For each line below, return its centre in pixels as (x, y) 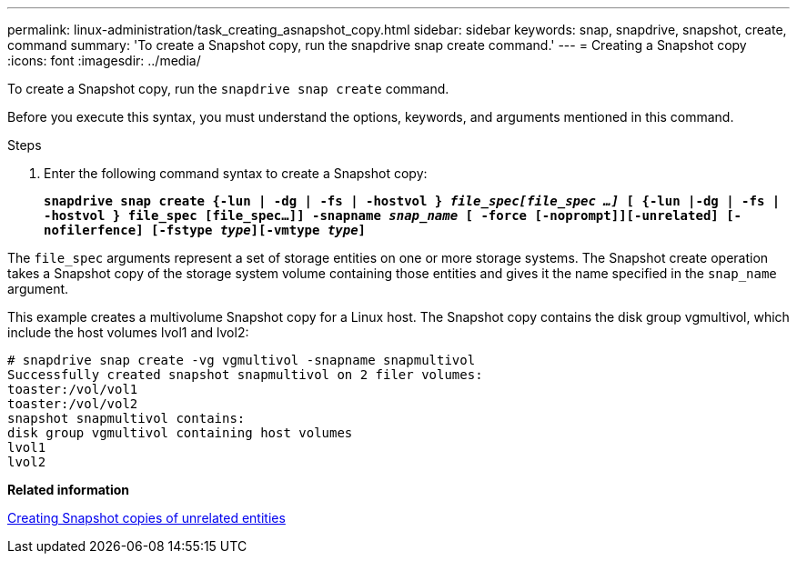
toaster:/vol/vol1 (73, 389)
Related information (69, 490)
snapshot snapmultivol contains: (126, 418)
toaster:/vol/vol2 (73, 404)
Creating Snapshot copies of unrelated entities (146, 518)
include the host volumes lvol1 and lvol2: (128, 332)
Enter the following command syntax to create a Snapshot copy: (236, 173)
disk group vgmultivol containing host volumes (180, 433)
